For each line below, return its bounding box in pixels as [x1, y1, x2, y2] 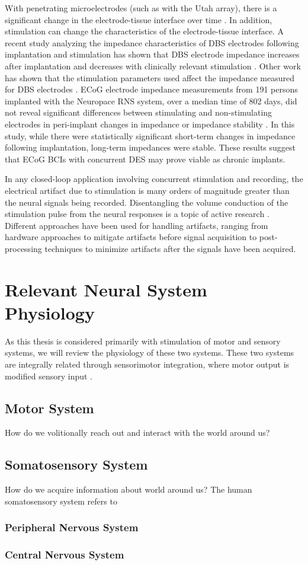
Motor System [5, 398, 94, 417]
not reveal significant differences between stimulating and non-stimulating [5, 106, 272, 119]
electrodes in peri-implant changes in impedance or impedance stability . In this [5, 117, 295, 130]
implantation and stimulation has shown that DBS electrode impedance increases [5, 48, 300, 60]
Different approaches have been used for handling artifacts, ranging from [5, 219, 268, 231]
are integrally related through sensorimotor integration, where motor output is [5, 357, 290, 370]
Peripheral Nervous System [5, 520, 139, 535]
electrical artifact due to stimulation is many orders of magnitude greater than [5, 184, 290, 196]
